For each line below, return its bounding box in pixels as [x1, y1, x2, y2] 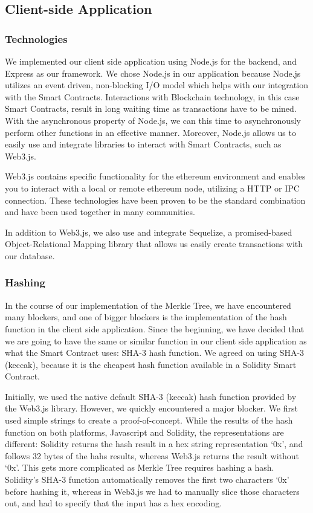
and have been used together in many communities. [5, 205, 195, 218]
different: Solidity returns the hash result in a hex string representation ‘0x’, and [5, 437, 303, 450]
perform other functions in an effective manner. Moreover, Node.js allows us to [5, 126, 296, 138]
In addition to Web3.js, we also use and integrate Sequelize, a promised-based [5, 225, 292, 238]
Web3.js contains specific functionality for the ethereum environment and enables [5, 170, 306, 182]
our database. [5, 249, 55, 262]
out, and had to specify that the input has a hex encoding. [5, 497, 222, 509]
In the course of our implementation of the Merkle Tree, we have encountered [5, 298, 291, 311]
